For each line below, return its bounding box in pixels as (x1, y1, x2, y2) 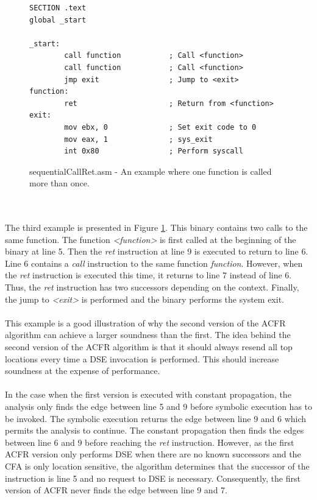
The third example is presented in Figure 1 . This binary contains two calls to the (5, 221, 308, 234)
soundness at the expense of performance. (5, 364, 160, 377)
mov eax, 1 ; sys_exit (64, 135, 213, 144)
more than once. (29, 177, 90, 189)
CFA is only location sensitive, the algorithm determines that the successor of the (5, 459, 310, 472)
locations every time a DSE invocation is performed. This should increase (5, 352, 279, 365)
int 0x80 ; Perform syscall (64, 147, 243, 156)
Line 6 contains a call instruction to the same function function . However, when (5, 256, 303, 269)
